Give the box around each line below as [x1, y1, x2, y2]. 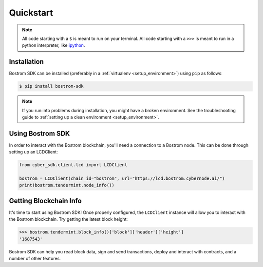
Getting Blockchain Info [9, 196, 82, 205]
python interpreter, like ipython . [22, 42, 85, 48]
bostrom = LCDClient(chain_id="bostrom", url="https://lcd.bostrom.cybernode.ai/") [19, 176, 225, 181]
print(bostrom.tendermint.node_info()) [19, 183, 114, 188]
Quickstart [9, 7, 54, 18]
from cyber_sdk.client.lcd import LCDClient [19, 162, 128, 168]
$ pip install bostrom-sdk [19, 83, 84, 89]
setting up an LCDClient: [9, 149, 58, 155]
